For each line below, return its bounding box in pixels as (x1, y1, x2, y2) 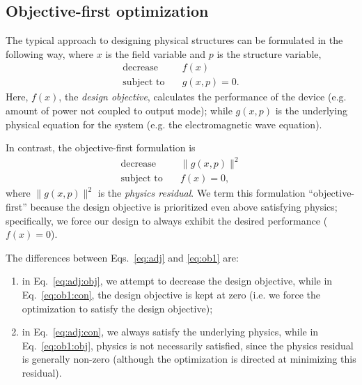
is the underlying (275, 103, 347, 118)
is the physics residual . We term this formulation (97, 186, 306, 200)
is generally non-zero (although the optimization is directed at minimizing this (22, 352, 356, 366)
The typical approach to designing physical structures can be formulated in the (6, 33, 343, 47)
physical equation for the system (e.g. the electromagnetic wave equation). (6, 116, 322, 131)
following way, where (6, 46, 94, 61)
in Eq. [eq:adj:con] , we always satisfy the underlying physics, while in (22, 324, 319, 339)
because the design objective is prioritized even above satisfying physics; (30, 199, 338, 213)
